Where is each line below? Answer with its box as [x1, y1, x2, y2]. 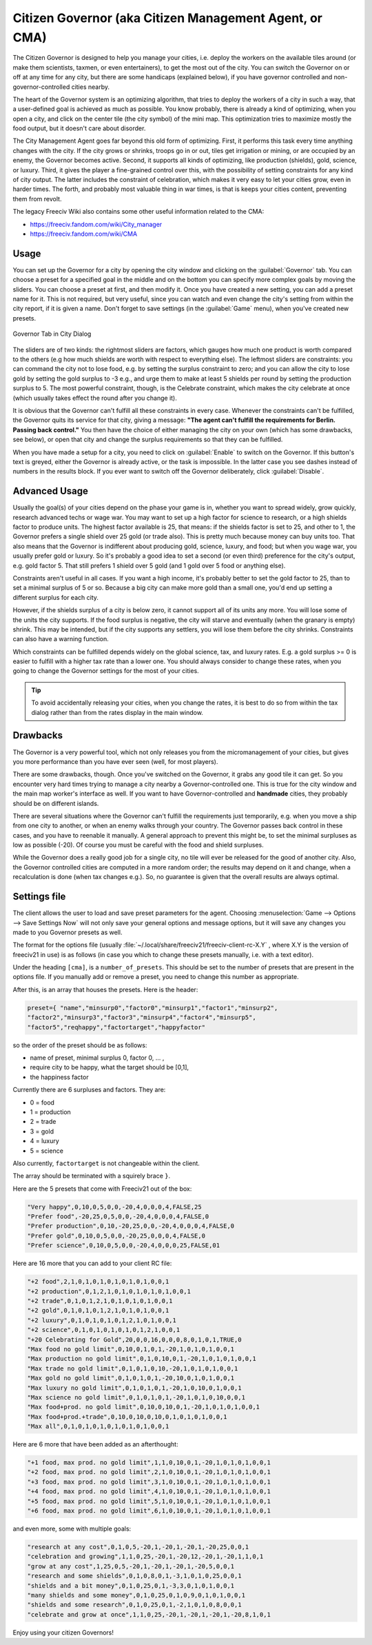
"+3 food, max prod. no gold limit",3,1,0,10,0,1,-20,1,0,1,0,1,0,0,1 [27, 1477, 271, 1486]
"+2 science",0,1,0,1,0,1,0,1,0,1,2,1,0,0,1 [27, 1326, 180, 1334]
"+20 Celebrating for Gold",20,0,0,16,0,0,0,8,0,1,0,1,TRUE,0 [27, 1335, 242, 1344]
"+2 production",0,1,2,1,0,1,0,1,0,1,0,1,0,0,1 [27, 1287, 191, 1295]
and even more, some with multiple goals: [12, 1524, 132, 1533]
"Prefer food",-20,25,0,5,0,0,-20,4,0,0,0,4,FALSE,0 [27, 1213, 209, 1220]
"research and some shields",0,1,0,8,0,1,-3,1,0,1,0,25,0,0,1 [27, 1572, 242, 1580]
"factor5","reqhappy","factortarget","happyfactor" [27, 1023, 206, 1031]
